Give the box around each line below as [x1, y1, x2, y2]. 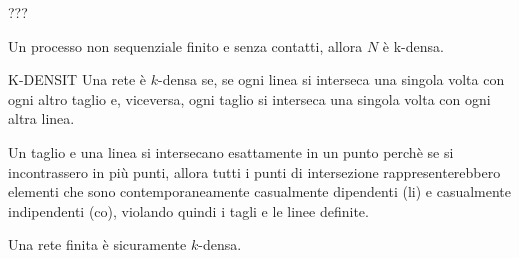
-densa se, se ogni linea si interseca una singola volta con [158, 69, 505, 90]
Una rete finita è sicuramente [8, 234, 187, 255]
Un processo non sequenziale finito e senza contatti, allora [8, 35, 363, 56]
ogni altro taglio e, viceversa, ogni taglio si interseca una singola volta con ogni [8, 88, 491, 109]
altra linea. [8, 108, 75, 129]
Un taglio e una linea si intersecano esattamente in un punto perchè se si [8, 141, 454, 162]
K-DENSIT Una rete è [8, 69, 147, 90]
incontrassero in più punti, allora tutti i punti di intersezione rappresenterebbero [8, 161, 501, 182]
